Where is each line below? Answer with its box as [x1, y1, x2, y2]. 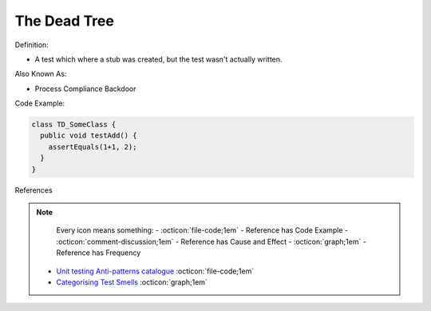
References [14, 185, 53, 195]
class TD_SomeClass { [31, 120, 117, 130]
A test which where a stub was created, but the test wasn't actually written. [34, 54, 283, 64]
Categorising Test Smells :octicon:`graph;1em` [56, 277, 208, 287]
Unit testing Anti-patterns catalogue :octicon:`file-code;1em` [56, 266, 255, 276]
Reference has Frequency [56, 248, 141, 257]
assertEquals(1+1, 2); [48, 142, 137, 151]
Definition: [14, 40, 49, 50]
